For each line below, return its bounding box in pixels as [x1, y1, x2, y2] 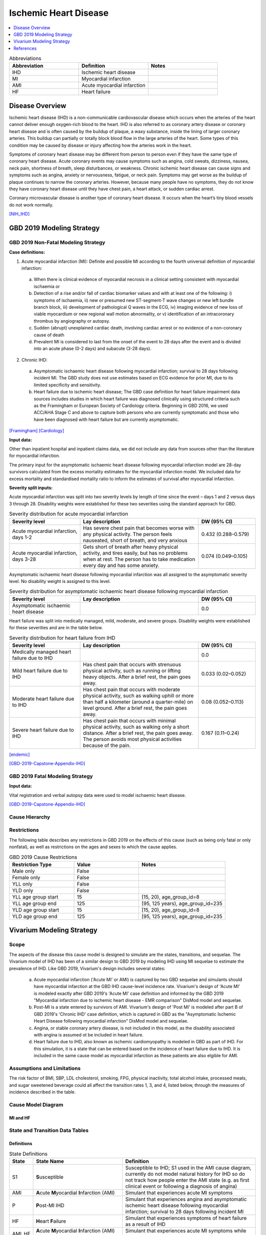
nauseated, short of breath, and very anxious [83, 536, 188, 543]
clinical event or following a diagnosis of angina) [125, 1183, 237, 1190]
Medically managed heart [12, 648, 71, 655]
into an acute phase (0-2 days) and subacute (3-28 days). [33, 346, 152, 352]
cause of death [33, 331, 65, 338]
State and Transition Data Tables [9, 1127, 89, 1134]
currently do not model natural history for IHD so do [125, 1171, 245, 1178]
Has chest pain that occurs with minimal [83, 717, 176, 724]
